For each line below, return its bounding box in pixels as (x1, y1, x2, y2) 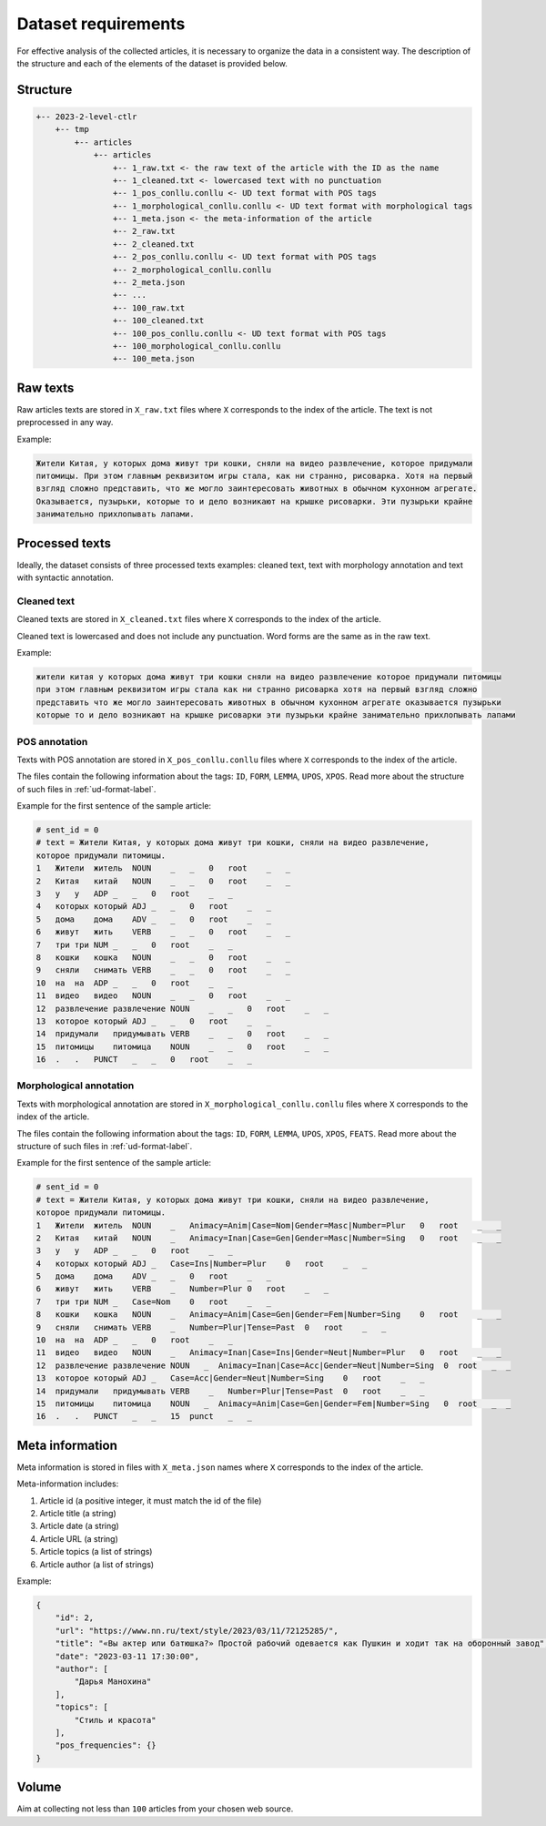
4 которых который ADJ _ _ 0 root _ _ (35, 902, 272, 912)
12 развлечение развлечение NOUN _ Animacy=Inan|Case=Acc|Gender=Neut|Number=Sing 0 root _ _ (35, 1360, 511, 1371)
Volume (16, 1780, 62, 1795)
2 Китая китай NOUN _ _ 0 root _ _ (35, 875, 291, 886)
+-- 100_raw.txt (112, 302, 186, 313)
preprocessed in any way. (16, 417, 114, 428)
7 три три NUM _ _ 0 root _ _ (35, 939, 234, 950)
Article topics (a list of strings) (39, 1546, 153, 1557)
